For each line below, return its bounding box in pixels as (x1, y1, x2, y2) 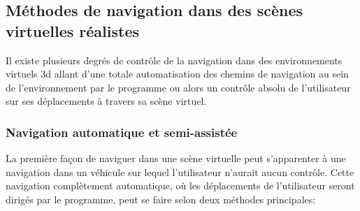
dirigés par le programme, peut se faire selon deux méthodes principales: (6, 191, 316, 206)
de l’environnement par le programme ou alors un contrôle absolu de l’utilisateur (6, 80, 351, 94)
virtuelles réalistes (6, 20, 139, 41)
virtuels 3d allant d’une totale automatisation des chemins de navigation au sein (6, 66, 349, 81)
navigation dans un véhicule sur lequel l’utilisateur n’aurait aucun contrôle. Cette (6, 164, 354, 179)
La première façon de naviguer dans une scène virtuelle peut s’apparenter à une (6, 151, 346, 166)
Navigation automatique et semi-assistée (6, 123, 238, 140)
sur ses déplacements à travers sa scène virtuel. (6, 94, 207, 108)
